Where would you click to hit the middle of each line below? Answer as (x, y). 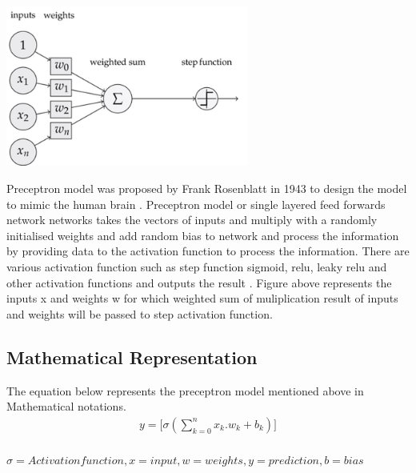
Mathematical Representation (132, 357)
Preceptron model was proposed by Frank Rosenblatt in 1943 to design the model (207, 188)
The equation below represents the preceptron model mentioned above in (185, 390)
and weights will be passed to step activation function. (140, 313)
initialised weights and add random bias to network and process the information (203, 235)
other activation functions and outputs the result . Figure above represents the (199, 282)
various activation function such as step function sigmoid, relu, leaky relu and (197, 267)
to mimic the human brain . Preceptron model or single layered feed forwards (196, 204)
